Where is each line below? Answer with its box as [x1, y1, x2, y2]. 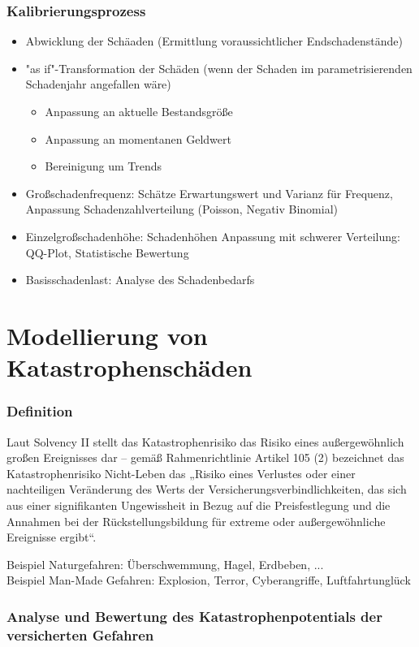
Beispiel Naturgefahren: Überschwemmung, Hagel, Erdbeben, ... [6, 555, 324, 572]
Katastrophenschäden [6, 351, 253, 384]
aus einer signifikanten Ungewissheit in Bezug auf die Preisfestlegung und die [6, 496, 391, 513]
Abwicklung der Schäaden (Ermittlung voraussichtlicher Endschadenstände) [25, 32, 403, 50]
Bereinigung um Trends [45, 157, 162, 175]
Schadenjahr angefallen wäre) [25, 75, 171, 93]
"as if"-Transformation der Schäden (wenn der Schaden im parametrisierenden [25, 59, 413, 76]
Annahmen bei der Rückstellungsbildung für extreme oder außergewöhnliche [6, 512, 386, 529]
